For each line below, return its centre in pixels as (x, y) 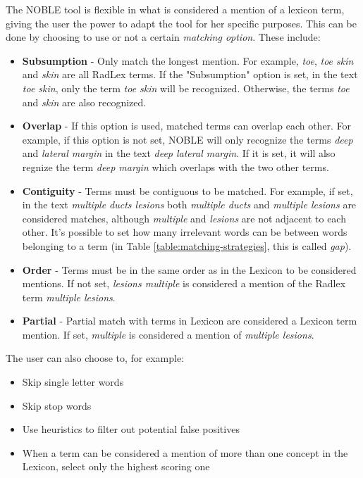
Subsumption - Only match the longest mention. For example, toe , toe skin (188, 60)
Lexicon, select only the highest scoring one (116, 466)
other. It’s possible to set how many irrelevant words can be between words (185, 232)
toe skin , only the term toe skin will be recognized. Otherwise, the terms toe (186, 88)
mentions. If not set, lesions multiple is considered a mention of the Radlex (184, 283)
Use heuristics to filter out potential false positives (131, 429)
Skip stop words (57, 405)
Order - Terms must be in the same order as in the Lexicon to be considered (189, 269)
